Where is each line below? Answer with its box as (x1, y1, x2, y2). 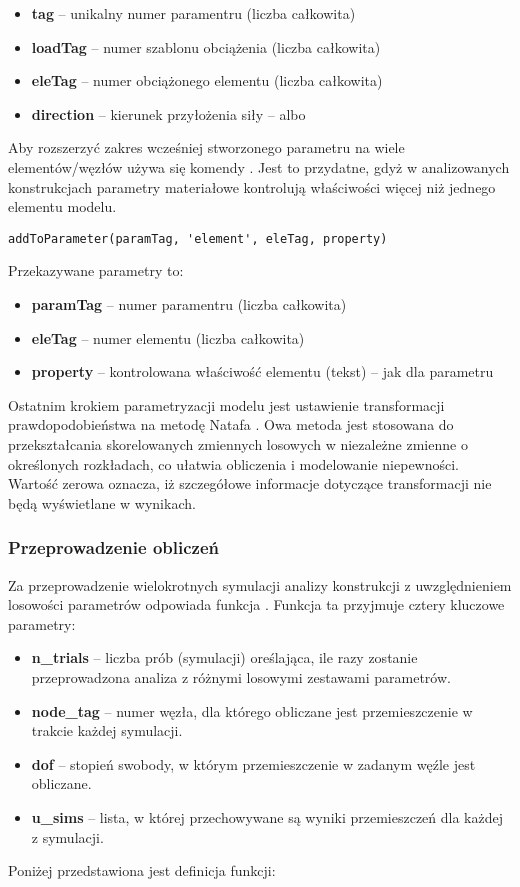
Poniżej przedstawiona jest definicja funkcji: (8, 860, 276, 881)
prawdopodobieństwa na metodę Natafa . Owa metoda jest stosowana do (8, 414, 454, 435)
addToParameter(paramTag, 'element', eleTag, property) (8, 231, 388, 246)
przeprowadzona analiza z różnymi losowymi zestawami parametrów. (31, 666, 451, 687)
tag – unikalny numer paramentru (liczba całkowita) (31, 3, 356, 23)
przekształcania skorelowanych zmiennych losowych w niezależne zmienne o (8, 433, 468, 454)
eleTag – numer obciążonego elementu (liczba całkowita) (31, 70, 383, 91)
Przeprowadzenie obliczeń (8, 535, 219, 560)
